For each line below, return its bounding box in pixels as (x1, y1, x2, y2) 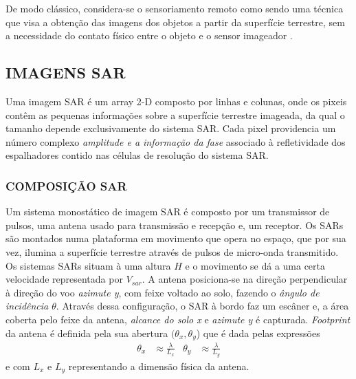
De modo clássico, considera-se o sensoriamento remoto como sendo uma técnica (5, 1, 344, 15)
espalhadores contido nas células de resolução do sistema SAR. (5, 148, 269, 162)
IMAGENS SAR (5, 62, 126, 83)
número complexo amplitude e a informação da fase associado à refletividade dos (5, 134, 346, 149)
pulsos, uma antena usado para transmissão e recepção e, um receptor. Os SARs (5, 217, 344, 232)
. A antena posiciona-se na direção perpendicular (142, 272, 348, 286)
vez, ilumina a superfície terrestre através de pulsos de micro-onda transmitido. (5, 244, 339, 259)
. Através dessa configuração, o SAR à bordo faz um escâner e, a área (56, 299, 349, 313)
